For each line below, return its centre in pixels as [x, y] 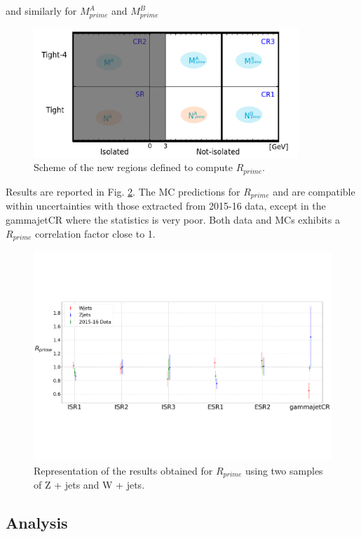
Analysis [37, 523]
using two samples [284, 470]
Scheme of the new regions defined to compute [133, 167]
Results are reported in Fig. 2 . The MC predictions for [123, 191]
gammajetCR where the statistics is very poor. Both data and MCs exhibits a [173, 219]
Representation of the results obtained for [123, 470]
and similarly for [41, 11]
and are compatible [314, 191]
